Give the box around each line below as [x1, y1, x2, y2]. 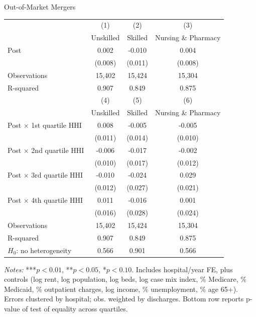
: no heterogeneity [16, 245, 72, 255]
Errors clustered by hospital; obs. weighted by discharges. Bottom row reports [4, 293, 244, 304]
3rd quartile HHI [31, 170, 83, 180]
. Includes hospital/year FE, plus [132, 264, 233, 274]
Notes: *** [4, 264, 37, 274]
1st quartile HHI [31, 120, 82, 130]
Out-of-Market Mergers [4, 2, 76, 12]
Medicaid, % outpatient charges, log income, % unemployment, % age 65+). [4, 283, 238, 294]
